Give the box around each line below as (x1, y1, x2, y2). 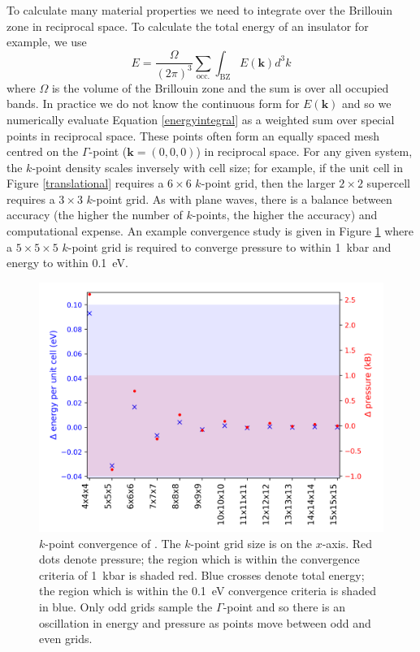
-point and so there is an (223, 598, 345, 615)
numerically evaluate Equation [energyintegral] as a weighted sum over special (6, 110, 395, 127)
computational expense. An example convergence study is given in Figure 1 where (6, 222, 414, 240)
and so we (342, 95, 392, 112)
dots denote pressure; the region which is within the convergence (39, 551, 360, 568)
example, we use (6, 33, 87, 50)
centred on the (6, 143, 79, 160)
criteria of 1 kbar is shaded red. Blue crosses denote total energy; (39, 566, 365, 583)
